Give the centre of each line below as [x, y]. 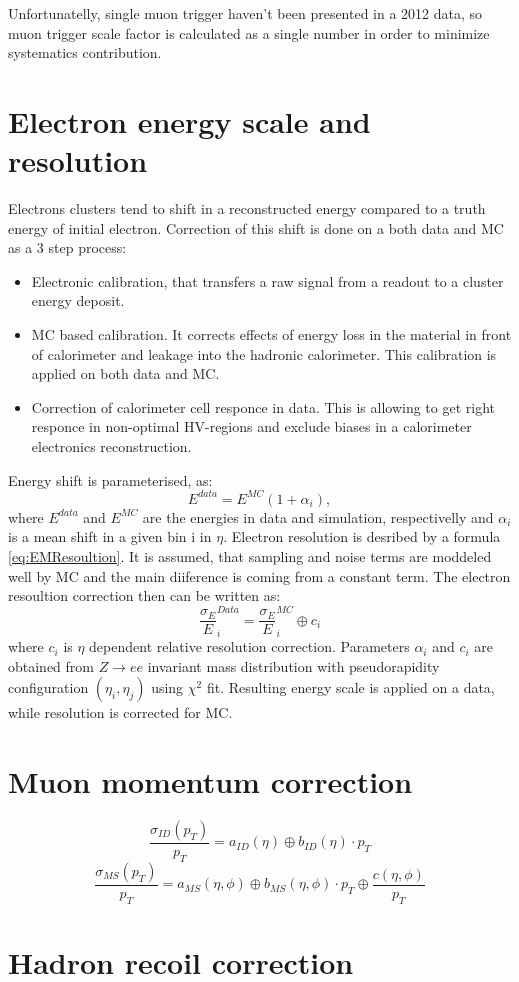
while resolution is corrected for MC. [120, 712]
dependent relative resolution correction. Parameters [249, 646]
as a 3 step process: [67, 247]
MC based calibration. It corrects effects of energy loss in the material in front [271, 334]
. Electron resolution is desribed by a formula [362, 536]
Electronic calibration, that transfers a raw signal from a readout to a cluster [267, 280]
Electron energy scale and [189, 120]
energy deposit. [78, 300]
